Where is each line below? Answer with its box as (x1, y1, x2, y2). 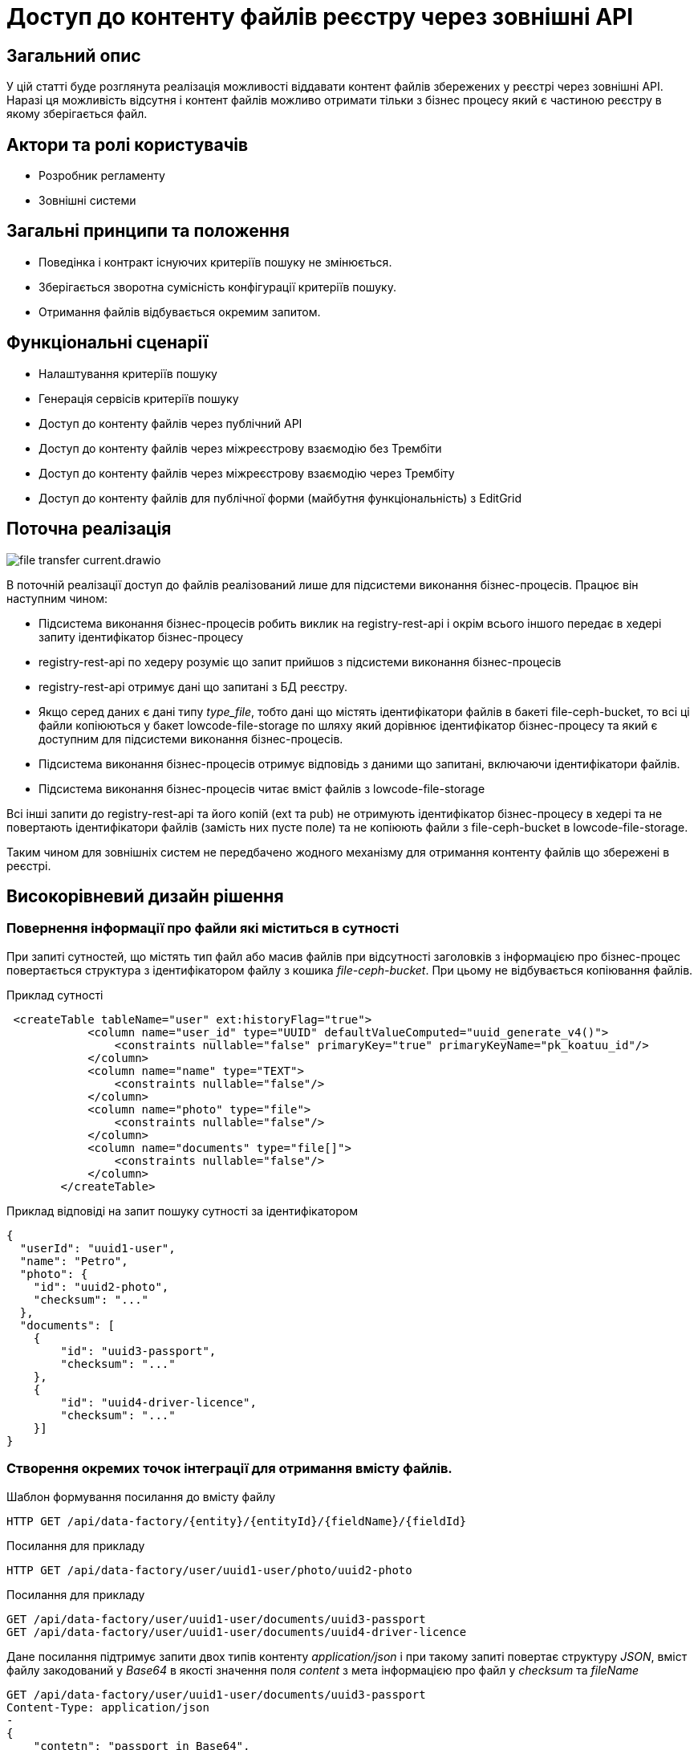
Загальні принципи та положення (6, 221, 290, 242)
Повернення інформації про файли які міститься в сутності (6, 920, 400, 937)
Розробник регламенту (39, 169, 165, 183)
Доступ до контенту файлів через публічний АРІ (39, 416, 302, 430)
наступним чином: (6, 591, 108, 605)
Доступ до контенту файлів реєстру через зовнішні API (6, 3, 634, 31)
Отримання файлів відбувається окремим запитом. (39, 304, 321, 319)
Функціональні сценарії (6, 332, 209, 353)
